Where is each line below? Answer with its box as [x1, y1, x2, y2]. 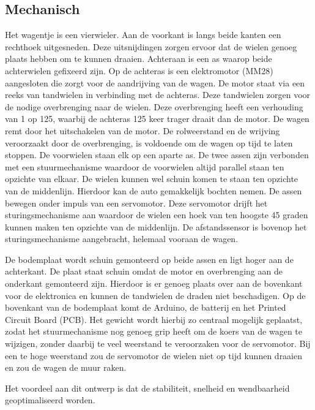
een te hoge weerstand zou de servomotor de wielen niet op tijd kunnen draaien [5, 349, 303, 362]
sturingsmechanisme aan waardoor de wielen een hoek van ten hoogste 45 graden [5, 208, 308, 221]
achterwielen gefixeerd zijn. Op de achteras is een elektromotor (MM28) [5, 64, 273, 77]
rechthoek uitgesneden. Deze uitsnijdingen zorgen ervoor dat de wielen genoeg [5, 40, 297, 53]
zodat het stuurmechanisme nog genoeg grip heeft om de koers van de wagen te [5, 325, 303, 338]
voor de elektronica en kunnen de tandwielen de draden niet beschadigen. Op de [5, 289, 306, 302]
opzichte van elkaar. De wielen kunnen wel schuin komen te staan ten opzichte [5, 172, 298, 185]
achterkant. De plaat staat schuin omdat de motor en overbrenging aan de [5, 265, 283, 278]
